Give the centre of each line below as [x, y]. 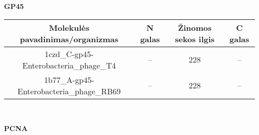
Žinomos [195, 27]
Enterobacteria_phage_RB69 [69, 91]
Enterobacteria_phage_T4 [69, 65]
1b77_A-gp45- [69, 79]
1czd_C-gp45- [69, 54]
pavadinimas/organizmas [69, 39]
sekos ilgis [195, 39]
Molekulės [69, 27]
